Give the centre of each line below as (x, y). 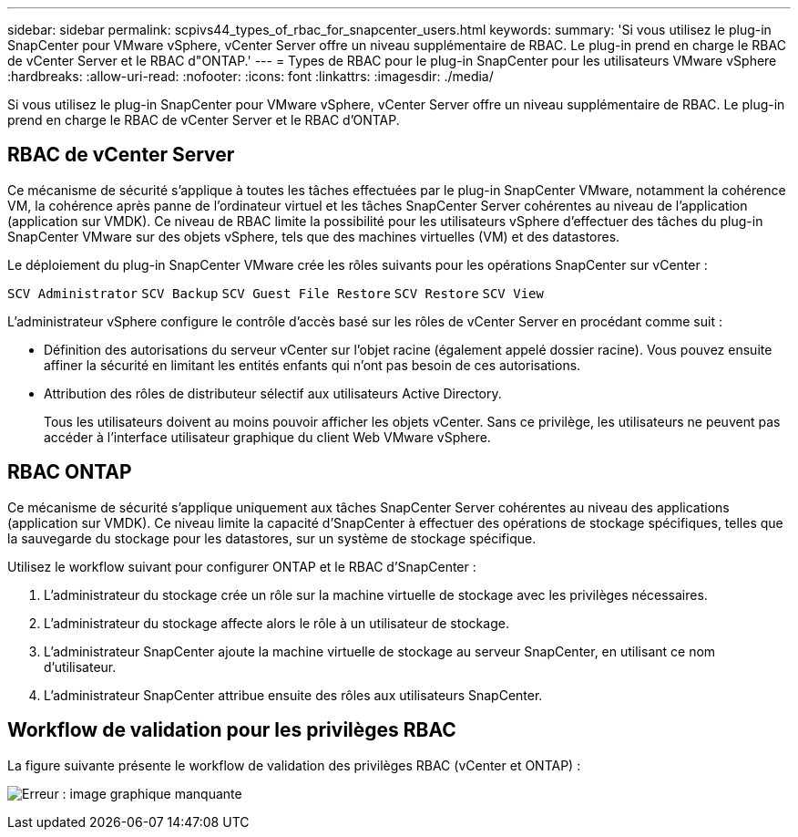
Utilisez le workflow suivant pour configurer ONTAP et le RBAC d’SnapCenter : (242, 566)
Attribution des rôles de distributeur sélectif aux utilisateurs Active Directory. (273, 393)
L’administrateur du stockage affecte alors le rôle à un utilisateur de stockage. (276, 623)
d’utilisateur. (80, 666)
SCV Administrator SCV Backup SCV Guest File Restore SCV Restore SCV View (276, 293)
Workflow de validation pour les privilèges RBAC (232, 730)
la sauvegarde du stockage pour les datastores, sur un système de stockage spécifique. (272, 538)
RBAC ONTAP (70, 472)
